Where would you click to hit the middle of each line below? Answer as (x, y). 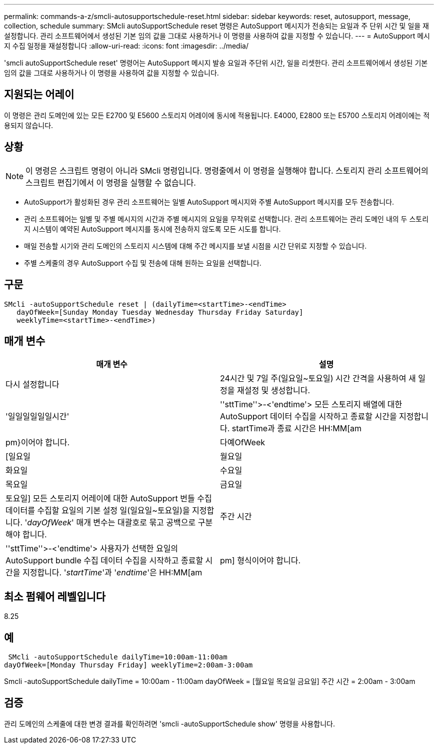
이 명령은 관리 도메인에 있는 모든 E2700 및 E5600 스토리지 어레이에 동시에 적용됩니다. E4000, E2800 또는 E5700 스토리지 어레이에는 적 (217, 115)
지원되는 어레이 (39, 95)
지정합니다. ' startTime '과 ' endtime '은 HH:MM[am (112, 573)
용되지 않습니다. (29, 125)
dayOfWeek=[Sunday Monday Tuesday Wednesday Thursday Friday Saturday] (160, 312)
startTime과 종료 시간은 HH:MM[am (297, 429)
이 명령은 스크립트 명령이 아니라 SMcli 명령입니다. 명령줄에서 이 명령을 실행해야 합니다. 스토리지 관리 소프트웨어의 (227, 170)
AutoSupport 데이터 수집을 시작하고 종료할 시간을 (308, 417)
